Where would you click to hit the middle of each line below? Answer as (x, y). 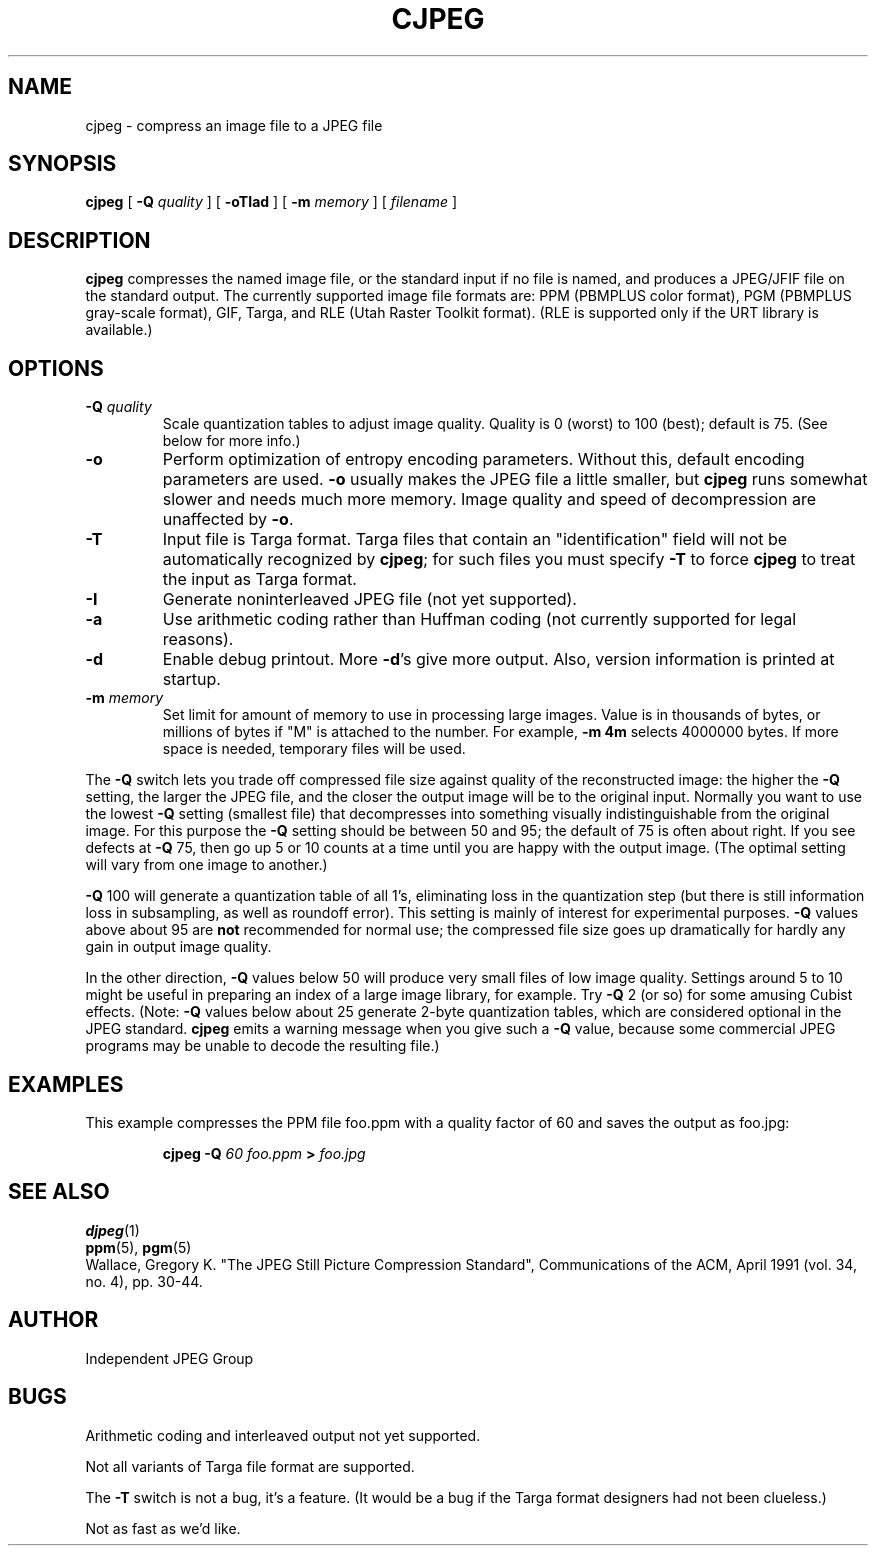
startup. (191, 679)
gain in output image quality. (178, 947)
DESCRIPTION (79, 240)
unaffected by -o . (228, 519)
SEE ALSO (59, 1192)
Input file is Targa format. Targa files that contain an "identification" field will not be (475, 539)
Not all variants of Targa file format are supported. (250, 1466)
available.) (119, 330)
